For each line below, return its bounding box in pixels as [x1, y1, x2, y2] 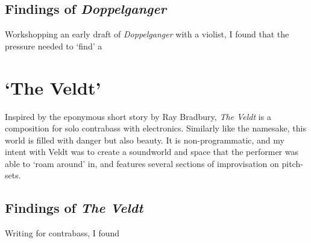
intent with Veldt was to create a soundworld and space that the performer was [5, 145, 298, 158]
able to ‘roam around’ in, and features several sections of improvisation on [5, 157, 279, 169]
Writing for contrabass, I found [5, 227, 120, 239]
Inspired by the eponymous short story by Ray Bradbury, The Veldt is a [5, 110, 271, 122]
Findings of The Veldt [5, 198, 143, 217]
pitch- [281, 157, 303, 169]
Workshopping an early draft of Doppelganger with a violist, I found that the [5, 28, 289, 40]
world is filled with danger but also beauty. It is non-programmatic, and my [5, 133, 284, 146]
